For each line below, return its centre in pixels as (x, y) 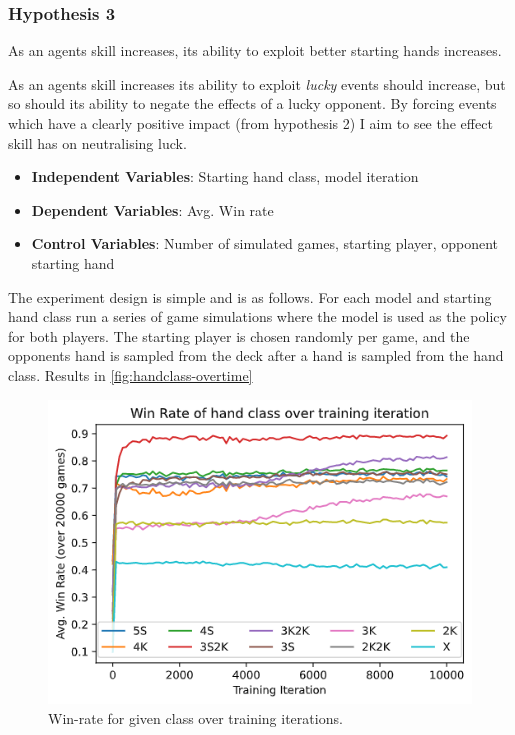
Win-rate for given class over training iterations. (195, 717)
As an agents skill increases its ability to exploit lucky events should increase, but (257, 83)
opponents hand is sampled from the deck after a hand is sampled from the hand (256, 355)
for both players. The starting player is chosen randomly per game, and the (239, 335)
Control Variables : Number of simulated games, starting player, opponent (265, 243)
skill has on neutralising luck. (97, 142)
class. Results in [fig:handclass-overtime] (130, 374)
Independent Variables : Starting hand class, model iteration (225, 176)
